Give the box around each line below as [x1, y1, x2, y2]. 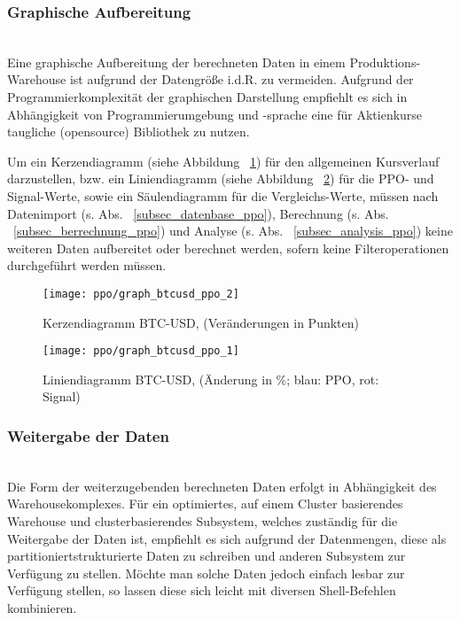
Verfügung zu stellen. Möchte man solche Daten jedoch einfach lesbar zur [7, 563, 405, 582]
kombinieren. [7, 599, 77, 616]
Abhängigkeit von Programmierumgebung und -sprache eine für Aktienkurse [7, 105, 423, 123]
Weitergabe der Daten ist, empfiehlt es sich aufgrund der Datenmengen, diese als [7, 529, 447, 547]
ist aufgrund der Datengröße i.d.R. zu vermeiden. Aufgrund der [69, 70, 414, 89]
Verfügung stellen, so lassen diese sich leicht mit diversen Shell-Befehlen [7, 581, 396, 600]
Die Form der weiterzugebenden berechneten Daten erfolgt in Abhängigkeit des [7, 477, 437, 495]
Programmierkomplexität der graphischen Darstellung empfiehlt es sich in [7, 88, 408, 105]
